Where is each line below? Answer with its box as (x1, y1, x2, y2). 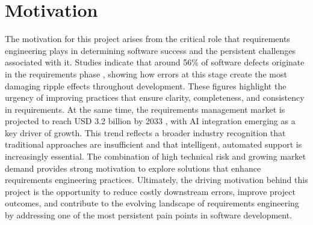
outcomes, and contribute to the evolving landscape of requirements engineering (5, 197, 299, 209)
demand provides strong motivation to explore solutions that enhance (5, 161, 261, 174)
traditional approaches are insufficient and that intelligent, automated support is (5, 138, 302, 151)
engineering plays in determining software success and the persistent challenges (5, 44, 296, 56)
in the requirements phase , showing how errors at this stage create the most (5, 67, 287, 80)
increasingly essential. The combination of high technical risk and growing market (5, 150, 306, 163)
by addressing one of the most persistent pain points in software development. (5, 209, 293, 221)
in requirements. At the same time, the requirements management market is (5, 103, 285, 115)
